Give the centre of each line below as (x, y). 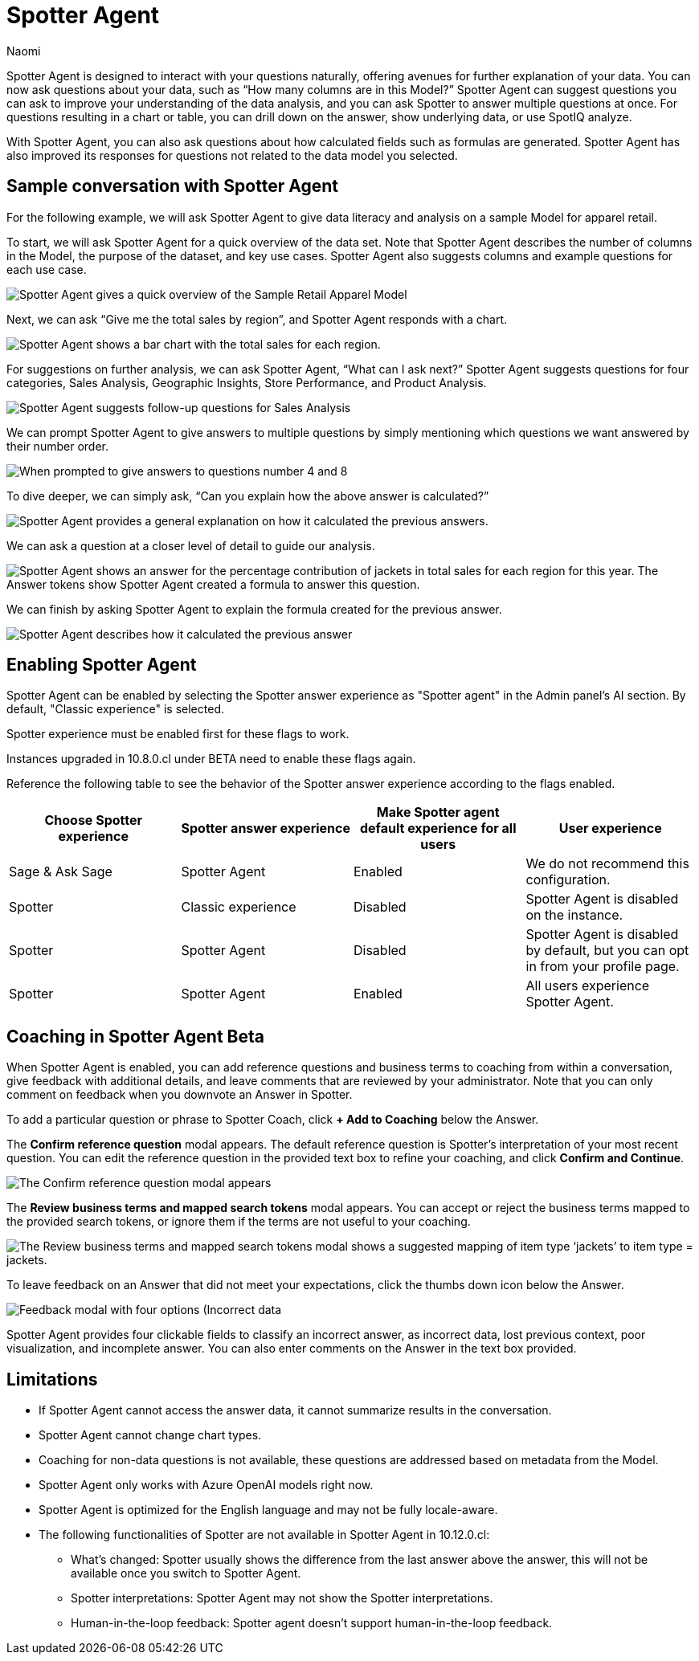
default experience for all (438, 828)
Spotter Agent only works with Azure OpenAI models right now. (206, 1485)
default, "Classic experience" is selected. (115, 709)
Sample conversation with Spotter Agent (172, 186)
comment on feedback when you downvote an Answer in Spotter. (180, 1095)
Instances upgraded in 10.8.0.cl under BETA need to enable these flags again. (211, 759)
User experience (610, 828)
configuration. (568, 880)
